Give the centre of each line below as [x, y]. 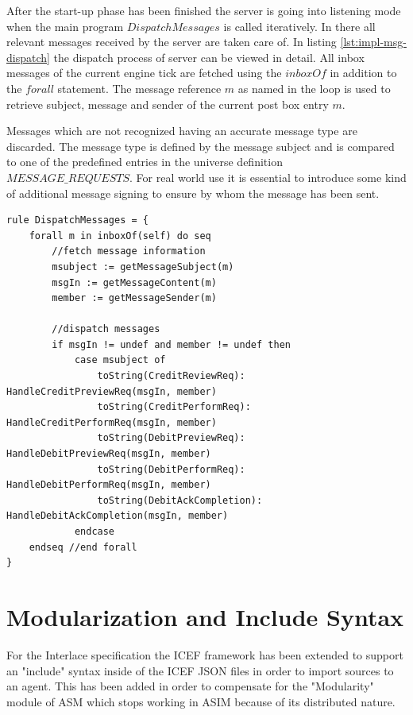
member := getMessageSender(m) [134, 298]
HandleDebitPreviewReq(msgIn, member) [109, 454]
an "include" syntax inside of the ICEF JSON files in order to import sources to [200, 670]
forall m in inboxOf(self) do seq [120, 236]
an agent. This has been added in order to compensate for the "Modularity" [190, 686]
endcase [95, 531]
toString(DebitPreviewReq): [171, 438]
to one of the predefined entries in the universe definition [145, 162]
